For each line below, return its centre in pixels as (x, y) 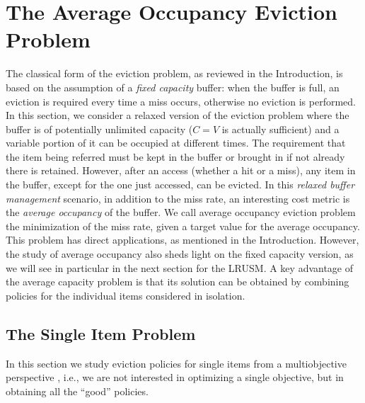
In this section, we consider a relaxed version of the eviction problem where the (178, 115)
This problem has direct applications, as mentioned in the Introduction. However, (182, 240)
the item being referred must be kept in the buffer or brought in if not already (175, 156)
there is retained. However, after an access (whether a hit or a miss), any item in (181, 170)
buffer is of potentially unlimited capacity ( (99, 129)
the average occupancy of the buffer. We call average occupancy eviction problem (181, 212)
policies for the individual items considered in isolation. (126, 295)
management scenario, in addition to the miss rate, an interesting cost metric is (178, 198)
